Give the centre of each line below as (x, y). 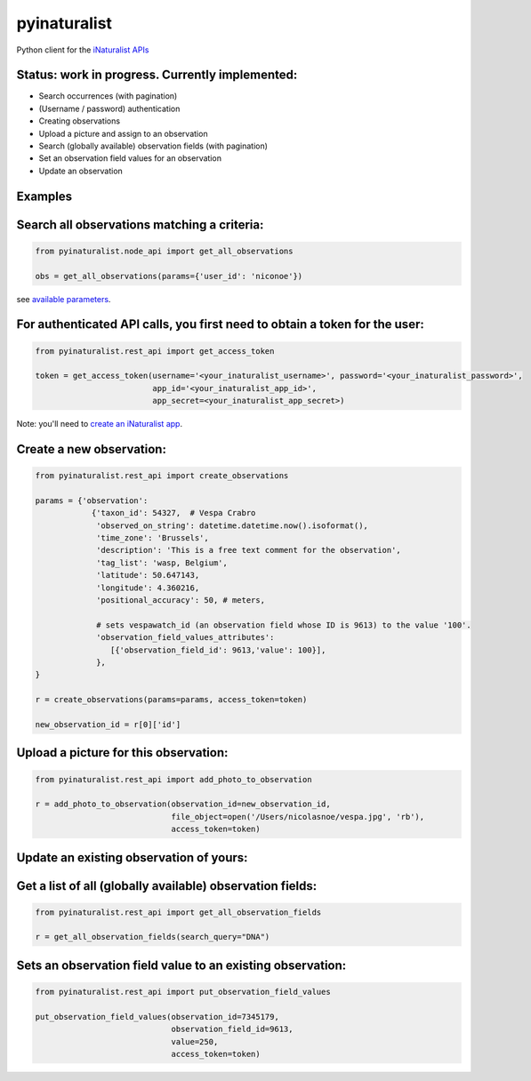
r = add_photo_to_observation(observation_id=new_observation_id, (183, 804)
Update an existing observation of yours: (132, 857)
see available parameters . (64, 299)
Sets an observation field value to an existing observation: (181, 965)
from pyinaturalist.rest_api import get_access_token (155, 351)
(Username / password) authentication (109, 108)
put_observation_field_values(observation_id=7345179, (157, 1017)
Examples (44, 196)
